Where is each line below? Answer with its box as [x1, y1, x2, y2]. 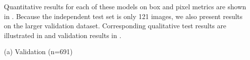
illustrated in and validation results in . [4, 30, 122, 40]
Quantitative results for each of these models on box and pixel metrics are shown [4, 1, 247, 11]
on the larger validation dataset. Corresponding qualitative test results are [4, 20, 227, 31]
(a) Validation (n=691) [4, 46, 73, 57]
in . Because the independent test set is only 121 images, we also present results [4, 11, 243, 21]
